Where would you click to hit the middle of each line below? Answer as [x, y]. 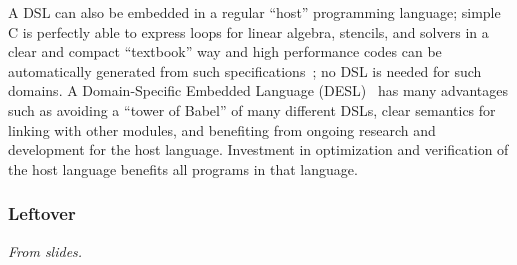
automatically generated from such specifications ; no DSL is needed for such [245, 70]
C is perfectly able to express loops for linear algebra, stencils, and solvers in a [248, 31]
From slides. [45, 250]
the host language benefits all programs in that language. [183, 168]
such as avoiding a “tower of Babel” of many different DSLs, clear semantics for [252, 109]
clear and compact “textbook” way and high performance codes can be [225, 51]
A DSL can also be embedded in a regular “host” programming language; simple [254, 12]
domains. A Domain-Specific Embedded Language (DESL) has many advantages [258, 90]
